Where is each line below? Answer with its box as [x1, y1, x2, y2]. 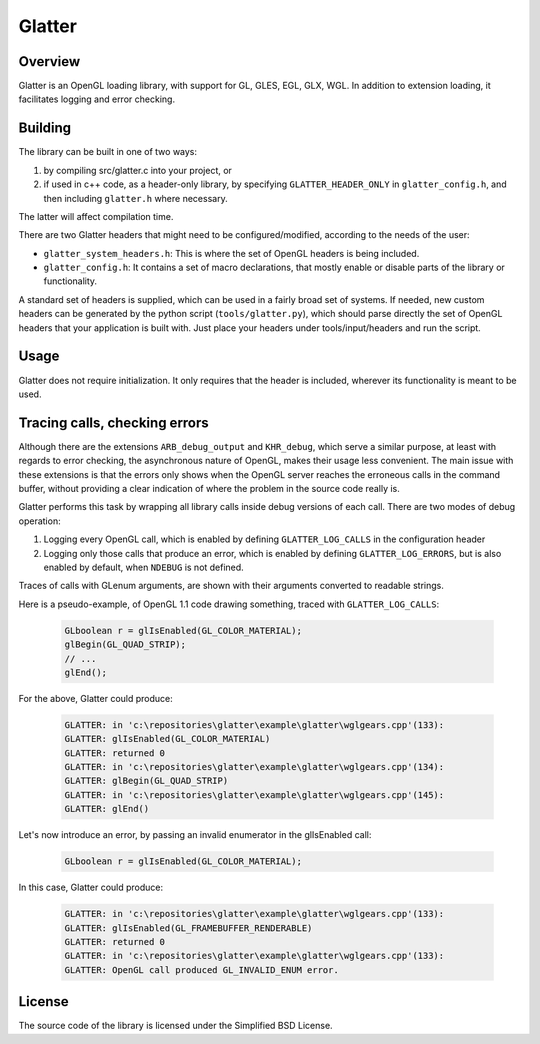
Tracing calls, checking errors [18, 414, 209, 431]
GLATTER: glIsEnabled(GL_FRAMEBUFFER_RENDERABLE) [64, 922, 313, 934]
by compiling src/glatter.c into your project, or [43, 164, 232, 176]
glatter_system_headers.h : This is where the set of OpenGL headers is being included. [43, 247, 420, 259]
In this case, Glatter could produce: [18, 881, 164, 894]
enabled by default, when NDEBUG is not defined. [43, 561, 244, 573]
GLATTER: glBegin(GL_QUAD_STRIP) [64, 775, 229, 787]
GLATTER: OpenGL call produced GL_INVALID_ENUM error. [64, 964, 339, 975]
